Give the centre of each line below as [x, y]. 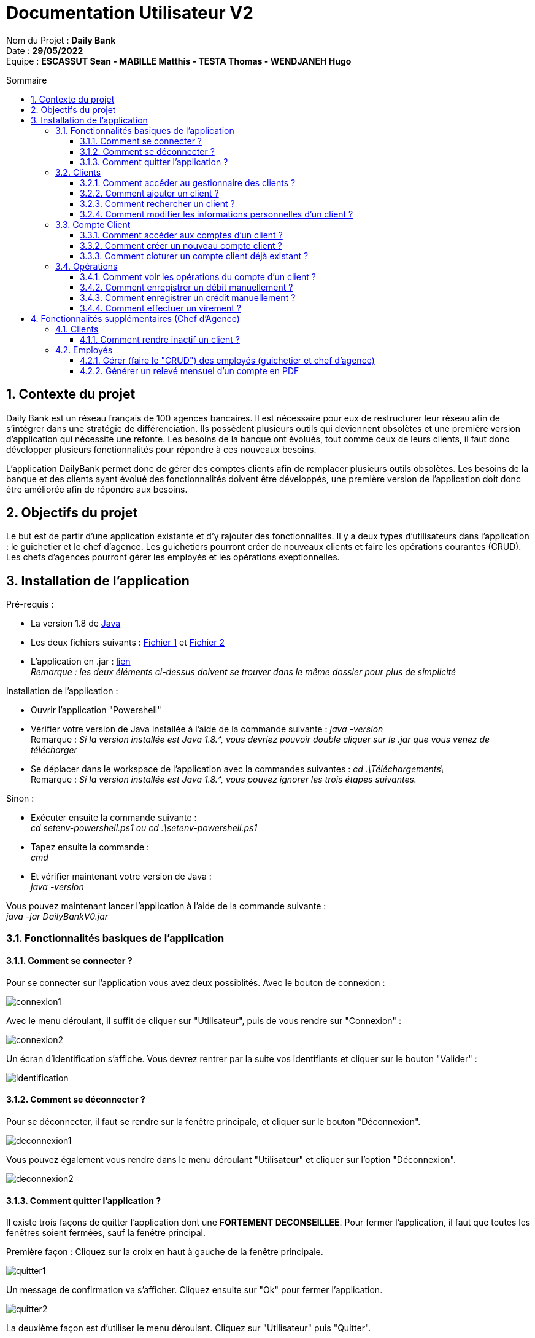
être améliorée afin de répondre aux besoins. [97, 489]
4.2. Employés [84, 350]
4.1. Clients [77, 329]
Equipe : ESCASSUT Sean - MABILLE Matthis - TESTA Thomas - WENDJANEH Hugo [179, 61]
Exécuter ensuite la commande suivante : [114, 818]
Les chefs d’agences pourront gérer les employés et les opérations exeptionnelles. [173, 557]
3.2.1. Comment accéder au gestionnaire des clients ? [188, 182]
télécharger [54, 750]
